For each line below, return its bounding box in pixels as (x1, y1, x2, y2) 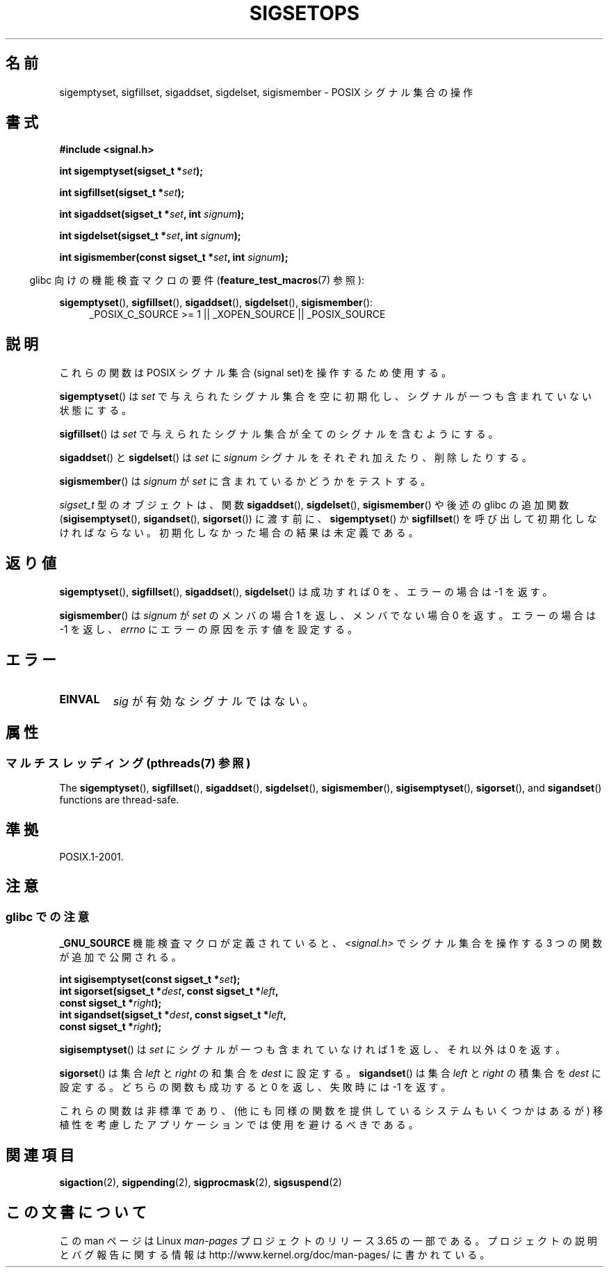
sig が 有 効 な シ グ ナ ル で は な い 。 (113, 694, 314, 708)
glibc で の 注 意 (6, 909, 90, 924)
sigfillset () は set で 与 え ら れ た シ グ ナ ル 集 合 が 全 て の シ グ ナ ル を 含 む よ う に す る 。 (59, 428, 498, 440)
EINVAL (59, 691, 100, 706)
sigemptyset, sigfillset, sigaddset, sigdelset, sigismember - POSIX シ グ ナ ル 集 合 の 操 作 (59, 86, 473, 98)
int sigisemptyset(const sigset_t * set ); (59, 973, 241, 986)
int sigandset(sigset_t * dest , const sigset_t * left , (59, 1009, 287, 1021)
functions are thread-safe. (59, 794, 179, 806)
